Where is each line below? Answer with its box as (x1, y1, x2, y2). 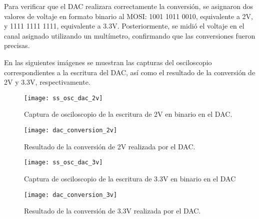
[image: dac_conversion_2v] (24, 127, 117, 134)
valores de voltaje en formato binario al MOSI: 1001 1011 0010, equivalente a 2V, (4, 11, 253, 21)
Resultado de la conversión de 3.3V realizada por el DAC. (24, 205, 201, 216)
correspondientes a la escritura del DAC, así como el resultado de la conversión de (4, 67, 255, 77)
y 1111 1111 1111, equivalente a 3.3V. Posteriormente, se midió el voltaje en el (4, 21, 244, 31)
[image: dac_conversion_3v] (24, 191, 117, 198)
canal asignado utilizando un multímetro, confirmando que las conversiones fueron (4, 30, 255, 41)
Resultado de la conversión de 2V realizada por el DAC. (24, 141, 195, 151)
